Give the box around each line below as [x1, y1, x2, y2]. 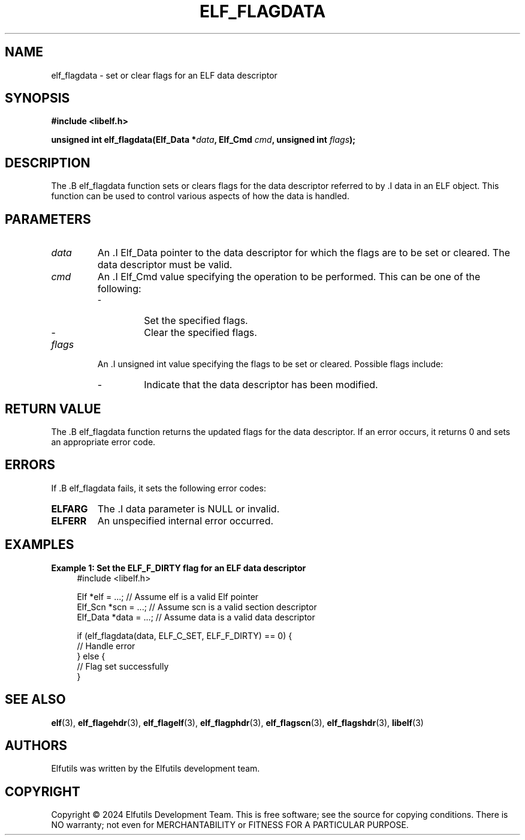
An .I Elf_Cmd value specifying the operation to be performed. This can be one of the [97, 271, 481, 283]
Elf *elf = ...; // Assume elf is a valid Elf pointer [77, 591, 259, 602]
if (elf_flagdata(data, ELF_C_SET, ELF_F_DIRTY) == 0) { [77, 630, 292, 641]
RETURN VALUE [5, 401, 101, 416]
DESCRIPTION [5, 155, 90, 170]
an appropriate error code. [51, 436, 156, 447]
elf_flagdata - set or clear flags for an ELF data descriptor [51, 70, 277, 80]
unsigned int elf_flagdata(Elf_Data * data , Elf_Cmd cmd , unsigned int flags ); [51, 134, 356, 145]
